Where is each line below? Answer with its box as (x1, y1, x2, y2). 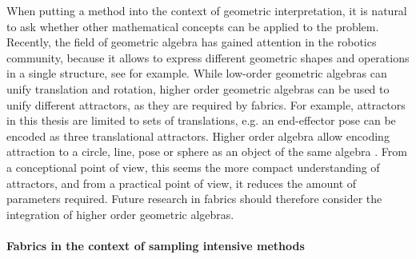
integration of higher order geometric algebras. (6, 205, 234, 222)
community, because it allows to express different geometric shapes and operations (6, 49, 410, 66)
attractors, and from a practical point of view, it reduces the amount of (6, 174, 357, 191)
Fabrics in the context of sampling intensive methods (6, 237, 305, 253)
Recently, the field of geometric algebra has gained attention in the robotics (6, 34, 377, 50)
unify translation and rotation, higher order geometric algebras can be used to (6, 80, 390, 97)
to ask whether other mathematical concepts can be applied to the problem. (6, 18, 379, 34)
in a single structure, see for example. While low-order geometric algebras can (6, 65, 387, 82)
